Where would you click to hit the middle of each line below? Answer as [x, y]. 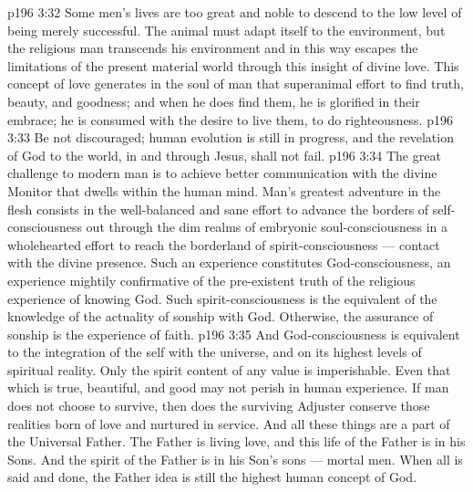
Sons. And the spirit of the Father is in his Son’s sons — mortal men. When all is [235, 459]
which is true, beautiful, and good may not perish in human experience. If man [228, 387]
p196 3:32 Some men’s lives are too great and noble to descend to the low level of [235, 12]
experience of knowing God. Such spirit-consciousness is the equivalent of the [222, 298]
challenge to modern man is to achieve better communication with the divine [222, 173]
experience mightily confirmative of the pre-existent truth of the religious [211, 280]
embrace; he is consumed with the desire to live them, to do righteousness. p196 [230, 119]
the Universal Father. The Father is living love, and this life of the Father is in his [236, 441]
